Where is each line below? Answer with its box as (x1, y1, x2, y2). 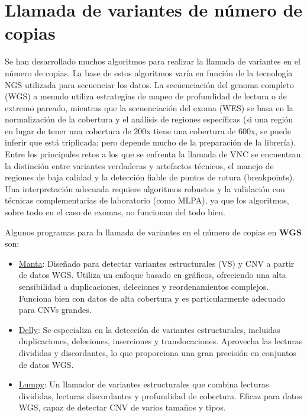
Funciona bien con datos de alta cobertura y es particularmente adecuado (18, 292, 286, 304)
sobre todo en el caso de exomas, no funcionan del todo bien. (5, 206, 225, 218)
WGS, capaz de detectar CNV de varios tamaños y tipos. (18, 401, 226, 413)
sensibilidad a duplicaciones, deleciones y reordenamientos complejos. (18, 280, 269, 292)
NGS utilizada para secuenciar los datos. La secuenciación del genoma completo (5, 78, 294, 90)
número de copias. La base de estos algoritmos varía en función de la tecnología (5, 66, 293, 79)
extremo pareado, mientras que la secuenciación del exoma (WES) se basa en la (5, 101, 293, 114)
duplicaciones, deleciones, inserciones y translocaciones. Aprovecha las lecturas (18, 335, 303, 347)
